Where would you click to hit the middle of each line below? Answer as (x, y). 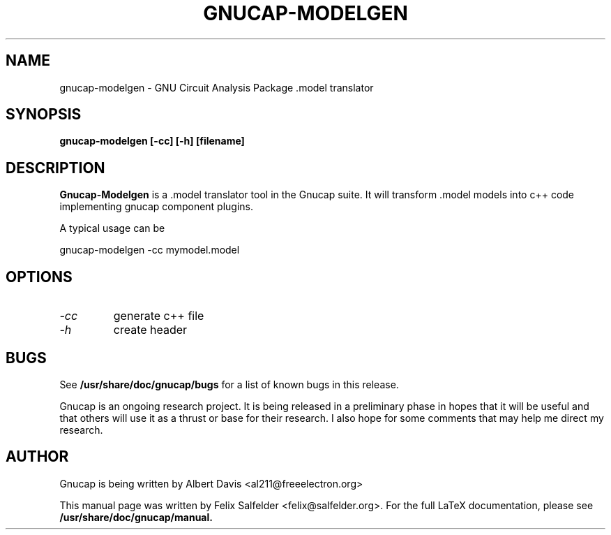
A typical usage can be (112, 228)
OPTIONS (39, 277)
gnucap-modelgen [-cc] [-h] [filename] (152, 141)
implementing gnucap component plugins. (157, 207)
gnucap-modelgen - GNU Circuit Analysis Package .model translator (217, 87)
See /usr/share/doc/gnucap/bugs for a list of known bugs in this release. (229, 384)
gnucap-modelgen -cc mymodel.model (150, 250)
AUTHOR (37, 457)
